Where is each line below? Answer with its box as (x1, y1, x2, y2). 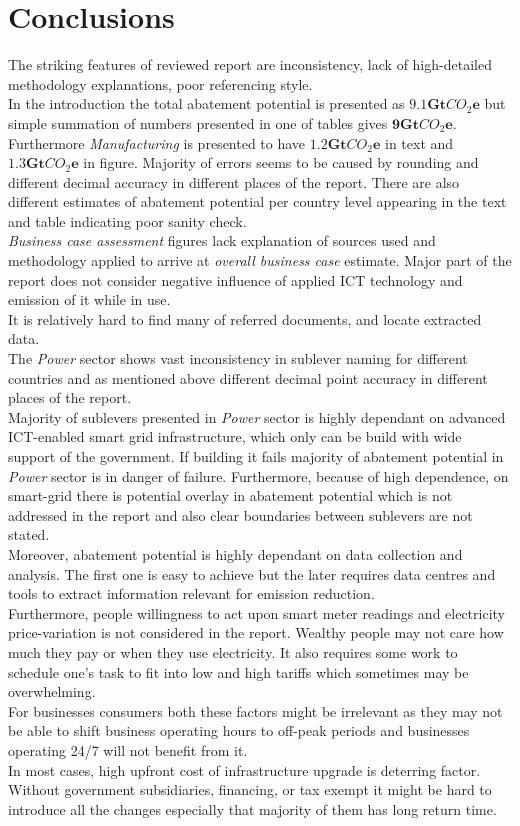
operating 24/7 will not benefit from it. (8, 739, 248, 760)
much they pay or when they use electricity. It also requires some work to (8, 641, 458, 662)
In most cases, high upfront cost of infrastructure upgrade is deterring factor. (8, 759, 481, 780)
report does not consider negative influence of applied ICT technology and (8, 269, 463, 290)
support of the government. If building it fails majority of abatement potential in (8, 446, 504, 466)
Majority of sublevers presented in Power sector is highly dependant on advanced (8, 406, 506, 427)
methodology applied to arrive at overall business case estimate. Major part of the (8, 250, 512, 271)
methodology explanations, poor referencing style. (8, 73, 313, 94)
